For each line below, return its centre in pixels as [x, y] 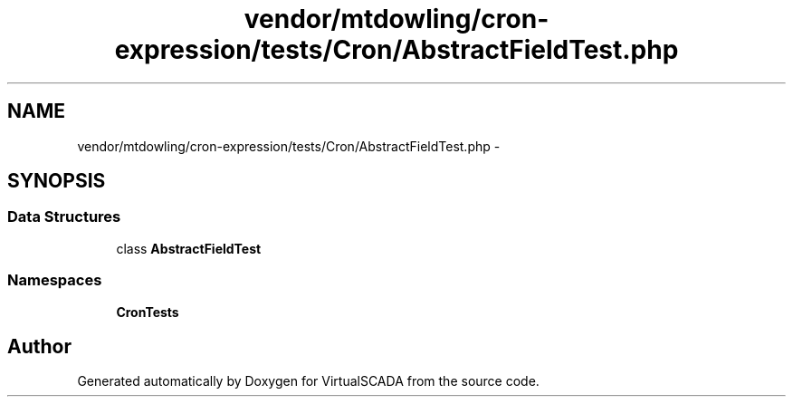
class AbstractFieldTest [189, 248]
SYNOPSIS [57, 181]
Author [39, 346]
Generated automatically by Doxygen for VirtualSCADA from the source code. [308, 381]
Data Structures [64, 217]
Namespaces [55, 280]
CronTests [148, 312]
